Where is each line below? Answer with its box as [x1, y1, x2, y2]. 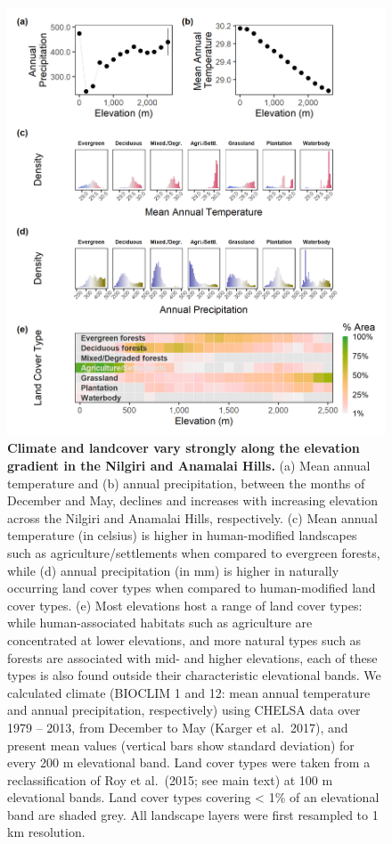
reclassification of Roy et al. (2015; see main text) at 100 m [7, 770, 333, 789]
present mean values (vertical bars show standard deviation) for [7, 735, 355, 754]
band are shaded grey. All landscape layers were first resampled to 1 [7, 805, 379, 824]
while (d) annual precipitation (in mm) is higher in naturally [7, 561, 339, 579]
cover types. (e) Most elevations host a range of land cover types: [7, 595, 363, 614]
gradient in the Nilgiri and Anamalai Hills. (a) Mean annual [7, 456, 371, 474]
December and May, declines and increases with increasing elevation [7, 491, 378, 510]
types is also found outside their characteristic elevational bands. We [7, 666, 381, 684]
